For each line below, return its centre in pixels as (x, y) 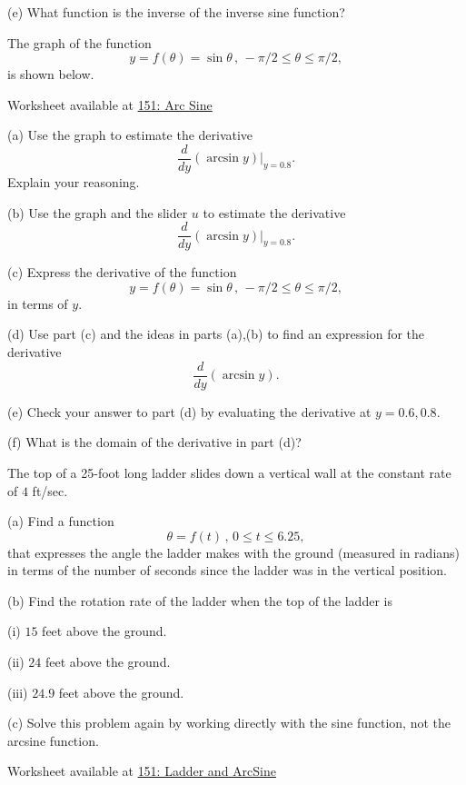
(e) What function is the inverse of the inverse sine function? (176, 12)
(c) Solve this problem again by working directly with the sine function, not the (229, 723)
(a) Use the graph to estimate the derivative (130, 135)
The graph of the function (79, 42)
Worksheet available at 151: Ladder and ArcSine (142, 771)
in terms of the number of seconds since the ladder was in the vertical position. (227, 570)
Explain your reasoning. (74, 182)
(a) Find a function (61, 521)
